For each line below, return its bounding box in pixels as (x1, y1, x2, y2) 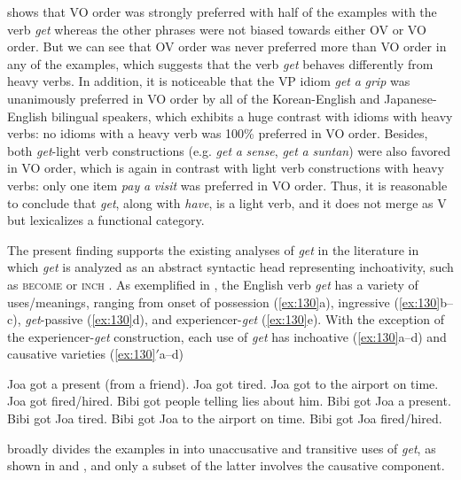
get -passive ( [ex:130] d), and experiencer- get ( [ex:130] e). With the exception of (25, 310, 445, 329)
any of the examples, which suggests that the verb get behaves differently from (7, 54, 434, 73)
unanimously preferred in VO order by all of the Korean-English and (7, 89, 380, 107)
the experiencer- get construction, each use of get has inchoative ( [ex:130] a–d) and (7, 327, 447, 345)
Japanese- (384, 89, 437, 107)
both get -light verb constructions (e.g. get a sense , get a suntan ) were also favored (7, 141, 451, 159)
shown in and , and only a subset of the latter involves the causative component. (7, 456, 445, 475)
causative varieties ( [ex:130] (7, 345, 156, 363)
